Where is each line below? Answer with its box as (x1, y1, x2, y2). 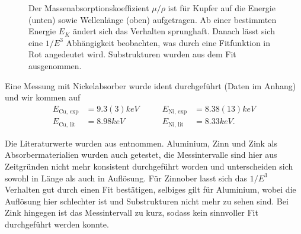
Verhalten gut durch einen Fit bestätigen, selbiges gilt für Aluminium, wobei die (5, 183, 296, 196)
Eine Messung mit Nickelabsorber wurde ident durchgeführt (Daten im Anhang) (5, 79, 296, 92)
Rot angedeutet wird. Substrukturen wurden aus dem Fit (28, 48, 236, 60)
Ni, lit (168, 121, 184, 128)
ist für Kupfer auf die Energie (168, 2, 276, 14)
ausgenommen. (28, 59, 82, 71)
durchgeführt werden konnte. (5, 217, 109, 230)
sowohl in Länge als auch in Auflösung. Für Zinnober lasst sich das (5, 171, 248, 184)
